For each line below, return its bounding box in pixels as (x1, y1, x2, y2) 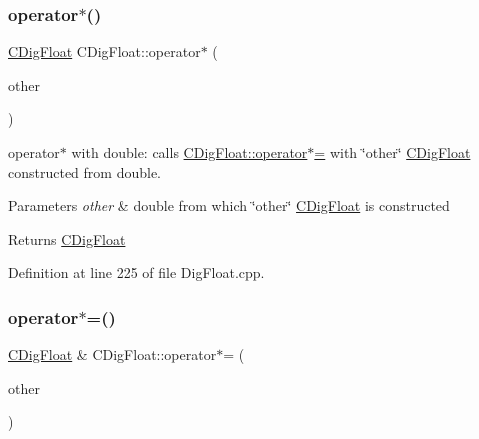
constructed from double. (8, 161, 162, 182)
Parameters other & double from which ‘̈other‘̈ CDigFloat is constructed (8, 195, 450, 216)
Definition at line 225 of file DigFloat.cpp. (8, 262, 265, 283)
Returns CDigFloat (8, 228, 126, 249)
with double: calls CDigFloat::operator (71, 142, 308, 162)
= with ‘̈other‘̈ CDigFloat (314, 142, 471, 162)
